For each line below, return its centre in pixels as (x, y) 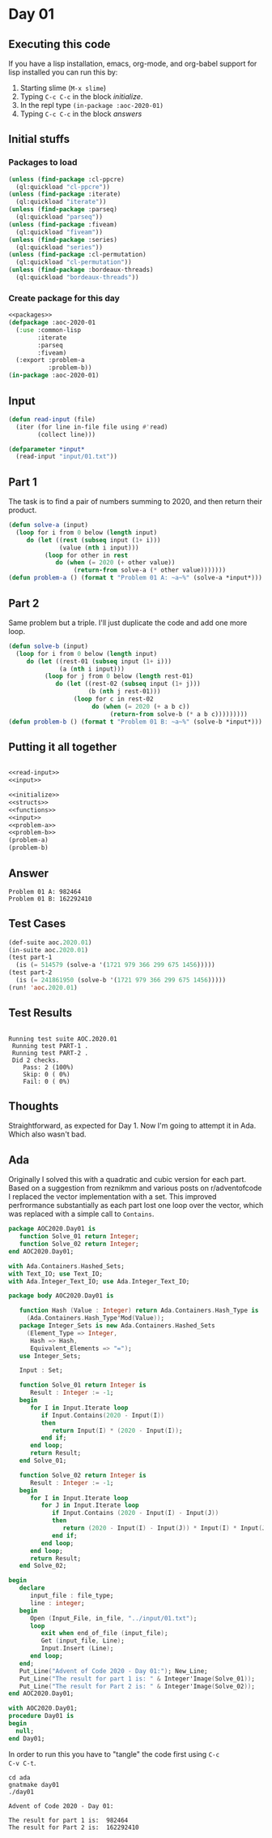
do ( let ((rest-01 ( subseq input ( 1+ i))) (99, 661)
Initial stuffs (39, 139)
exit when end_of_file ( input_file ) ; (104, 1633)
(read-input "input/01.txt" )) (66, 457)
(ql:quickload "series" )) (59, 247)
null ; (25, 1731)
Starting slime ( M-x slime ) (63, 88)
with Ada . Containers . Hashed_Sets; (67, 1266)
